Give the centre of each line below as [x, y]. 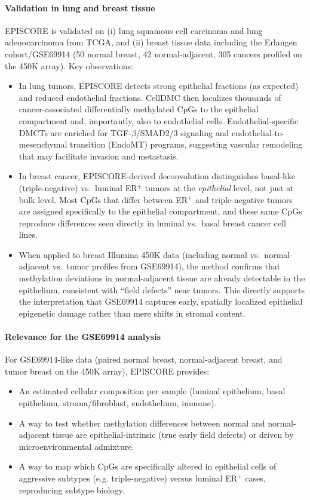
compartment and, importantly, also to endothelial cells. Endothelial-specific [159, 120]
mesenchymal [43, 144]
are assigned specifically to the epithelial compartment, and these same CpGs [160, 211]
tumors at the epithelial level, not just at [219, 187]
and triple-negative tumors [244, 199]
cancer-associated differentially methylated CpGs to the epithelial [139, 109]
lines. [28, 234]
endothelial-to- [258, 132]
